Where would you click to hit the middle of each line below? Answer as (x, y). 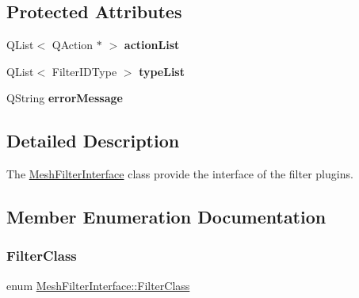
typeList (162, 71)
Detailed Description (93, 141)
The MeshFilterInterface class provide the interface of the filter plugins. (180, 174)
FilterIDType (84, 71)
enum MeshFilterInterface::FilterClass (98, 285)
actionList (152, 45)
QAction (73, 45)
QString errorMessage (65, 98)
